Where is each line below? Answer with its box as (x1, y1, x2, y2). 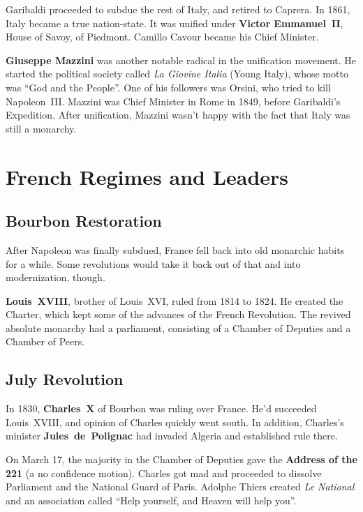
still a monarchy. (6, 121, 77, 135)
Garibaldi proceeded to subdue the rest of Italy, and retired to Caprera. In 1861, (6, 2, 350, 16)
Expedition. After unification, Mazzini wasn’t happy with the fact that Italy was (6, 107, 350, 122)
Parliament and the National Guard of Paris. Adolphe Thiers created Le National (6, 479, 355, 494)
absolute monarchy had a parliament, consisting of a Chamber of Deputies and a (6, 320, 351, 335)
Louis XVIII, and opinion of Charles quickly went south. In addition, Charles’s (6, 414, 344, 429)
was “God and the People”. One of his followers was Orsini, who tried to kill (6, 80, 331, 94)
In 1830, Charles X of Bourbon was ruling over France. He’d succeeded (6, 401, 317, 416)
